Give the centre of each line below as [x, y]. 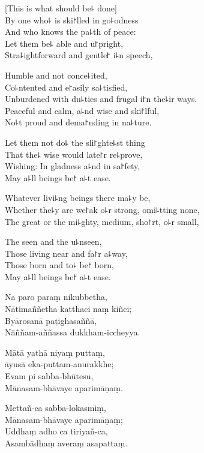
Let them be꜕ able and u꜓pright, [64, 43]
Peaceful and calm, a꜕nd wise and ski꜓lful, [82, 110]
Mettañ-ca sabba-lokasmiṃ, [55, 408]
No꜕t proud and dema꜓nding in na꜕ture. [78, 122]
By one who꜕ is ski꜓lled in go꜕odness [72, 19]
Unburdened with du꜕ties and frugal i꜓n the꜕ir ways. [101, 99]
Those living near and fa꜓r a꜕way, [66, 253]
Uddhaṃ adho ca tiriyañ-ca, [56, 431]
